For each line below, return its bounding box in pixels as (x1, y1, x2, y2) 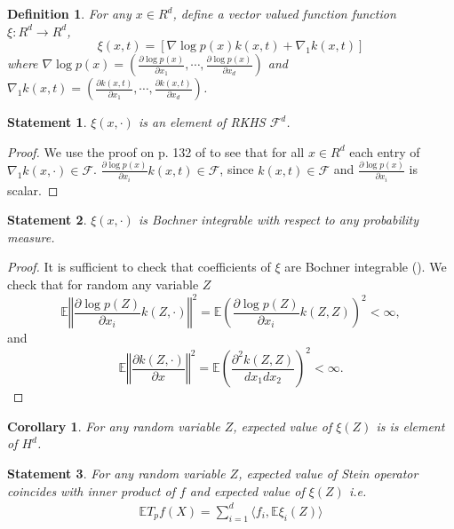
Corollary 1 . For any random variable (7, 416, 220, 435)
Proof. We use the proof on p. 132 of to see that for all (7, 142, 305, 161)
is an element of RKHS (138, 113, 266, 131)
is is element (376, 416, 445, 435)
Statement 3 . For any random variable (7, 464, 226, 483)
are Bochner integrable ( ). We (284, 257, 447, 276)
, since (219, 160, 254, 178)
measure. (7, 227, 55, 246)
